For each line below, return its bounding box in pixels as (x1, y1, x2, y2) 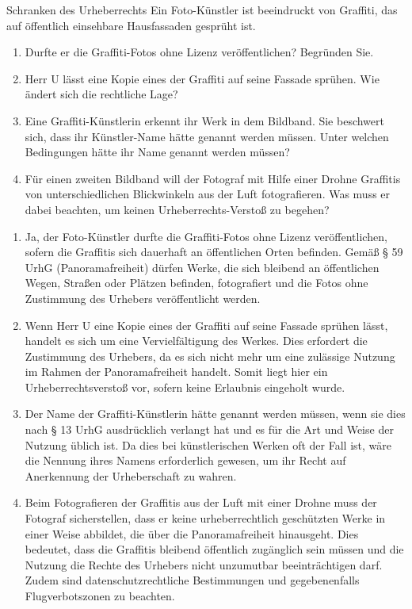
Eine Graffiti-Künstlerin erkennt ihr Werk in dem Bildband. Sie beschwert (25, 112, 384, 128)
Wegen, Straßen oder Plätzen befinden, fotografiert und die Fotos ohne (25, 274, 368, 291)
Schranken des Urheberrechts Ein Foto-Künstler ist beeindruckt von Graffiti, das (6, 2, 398, 17)
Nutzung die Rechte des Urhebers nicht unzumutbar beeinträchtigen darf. (25, 556, 383, 573)
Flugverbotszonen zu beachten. (25, 588, 175, 603)
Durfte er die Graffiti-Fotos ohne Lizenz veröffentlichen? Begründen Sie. (25, 44, 374, 60)
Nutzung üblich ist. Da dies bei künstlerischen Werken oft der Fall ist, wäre (25, 436, 391, 453)
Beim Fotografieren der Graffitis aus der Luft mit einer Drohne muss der (25, 494, 377, 511)
